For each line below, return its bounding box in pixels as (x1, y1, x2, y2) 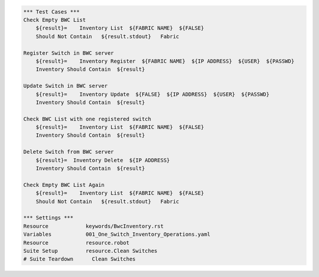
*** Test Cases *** (23, 8, 80, 15)
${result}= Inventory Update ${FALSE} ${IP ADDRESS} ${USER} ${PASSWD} (35, 91, 270, 97)
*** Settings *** (23, 215, 74, 221)
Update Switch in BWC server (23, 83, 108, 90)
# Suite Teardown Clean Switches (23, 256, 136, 262)
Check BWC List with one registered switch (23, 116, 152, 122)
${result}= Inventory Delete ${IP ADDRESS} (35, 157, 170, 163)
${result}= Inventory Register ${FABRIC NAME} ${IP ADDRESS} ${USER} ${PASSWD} (35, 58, 295, 64)
